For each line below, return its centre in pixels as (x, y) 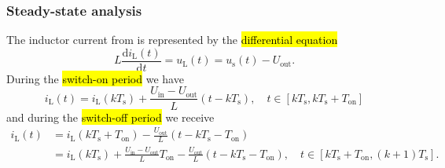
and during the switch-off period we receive (110, 117)
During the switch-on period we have (95, 78)
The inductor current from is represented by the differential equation (172, 40)
